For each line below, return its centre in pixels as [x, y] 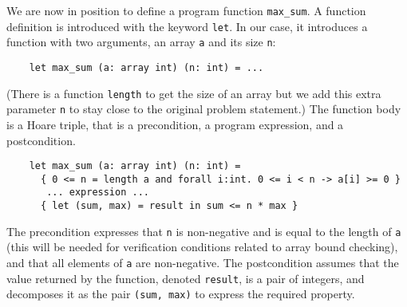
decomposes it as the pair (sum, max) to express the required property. [181, 294]
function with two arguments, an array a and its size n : [141, 42]
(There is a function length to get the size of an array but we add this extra [194, 93]
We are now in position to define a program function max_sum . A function [186, 10]
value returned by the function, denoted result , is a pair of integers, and [186, 278]
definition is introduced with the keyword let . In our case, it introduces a [187, 26]
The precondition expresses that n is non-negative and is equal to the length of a [204, 231]
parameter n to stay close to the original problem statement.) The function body [204, 109]
